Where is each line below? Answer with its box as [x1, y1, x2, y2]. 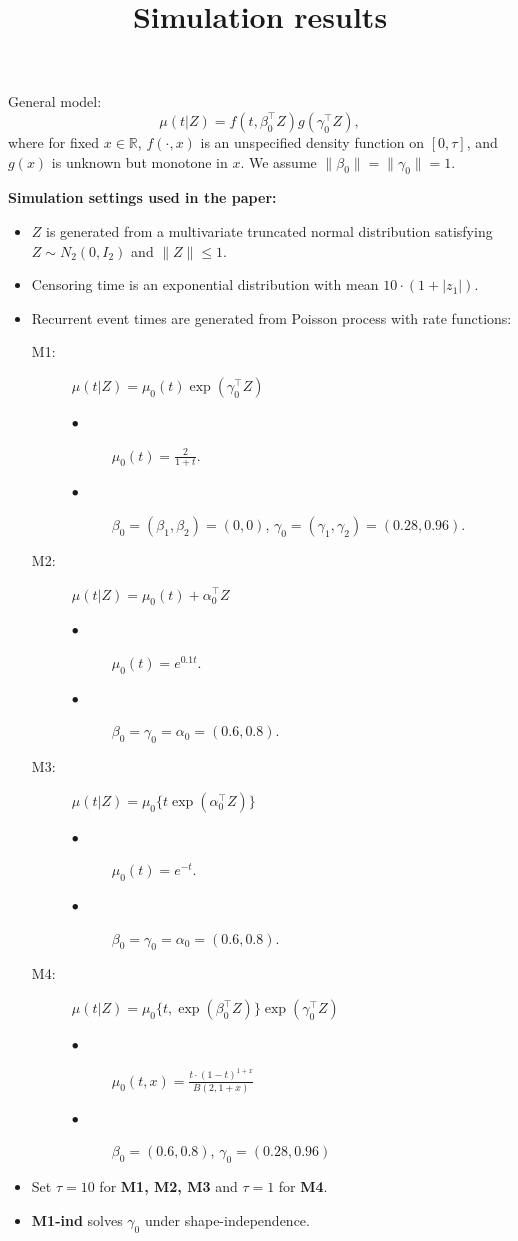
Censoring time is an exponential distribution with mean [31, 274, 379, 295]
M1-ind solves [31, 1209, 123, 1230]
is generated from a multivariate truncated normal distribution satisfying [46, 220, 493, 241]
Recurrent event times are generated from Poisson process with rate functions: [31, 307, 512, 328]
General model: [8, 91, 102, 112]
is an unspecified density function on [200, 131, 425, 152]
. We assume [240, 151, 317, 172]
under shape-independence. [144, 1209, 310, 1230]
